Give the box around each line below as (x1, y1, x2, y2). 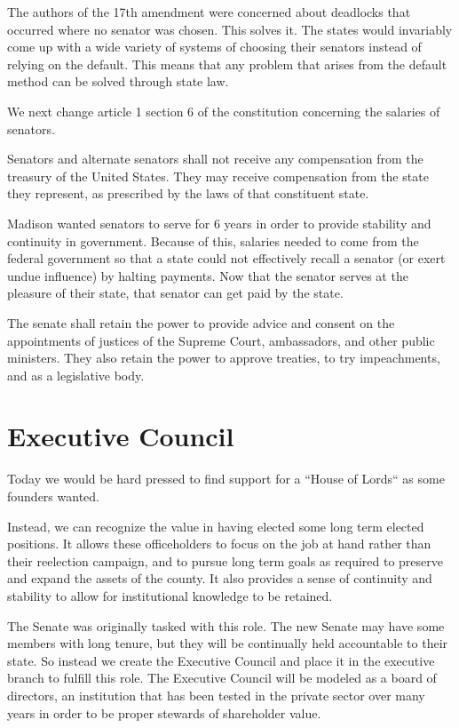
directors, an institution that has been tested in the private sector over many (7, 685, 425, 704)
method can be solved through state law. (7, 72, 229, 91)
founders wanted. (7, 487, 99, 505)
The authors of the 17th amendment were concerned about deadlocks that (7, 3, 411, 20)
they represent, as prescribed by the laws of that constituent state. (7, 184, 369, 203)
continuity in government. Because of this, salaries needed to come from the (7, 231, 419, 250)
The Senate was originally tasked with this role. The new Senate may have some (7, 616, 445, 635)
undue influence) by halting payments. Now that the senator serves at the (7, 266, 408, 284)
